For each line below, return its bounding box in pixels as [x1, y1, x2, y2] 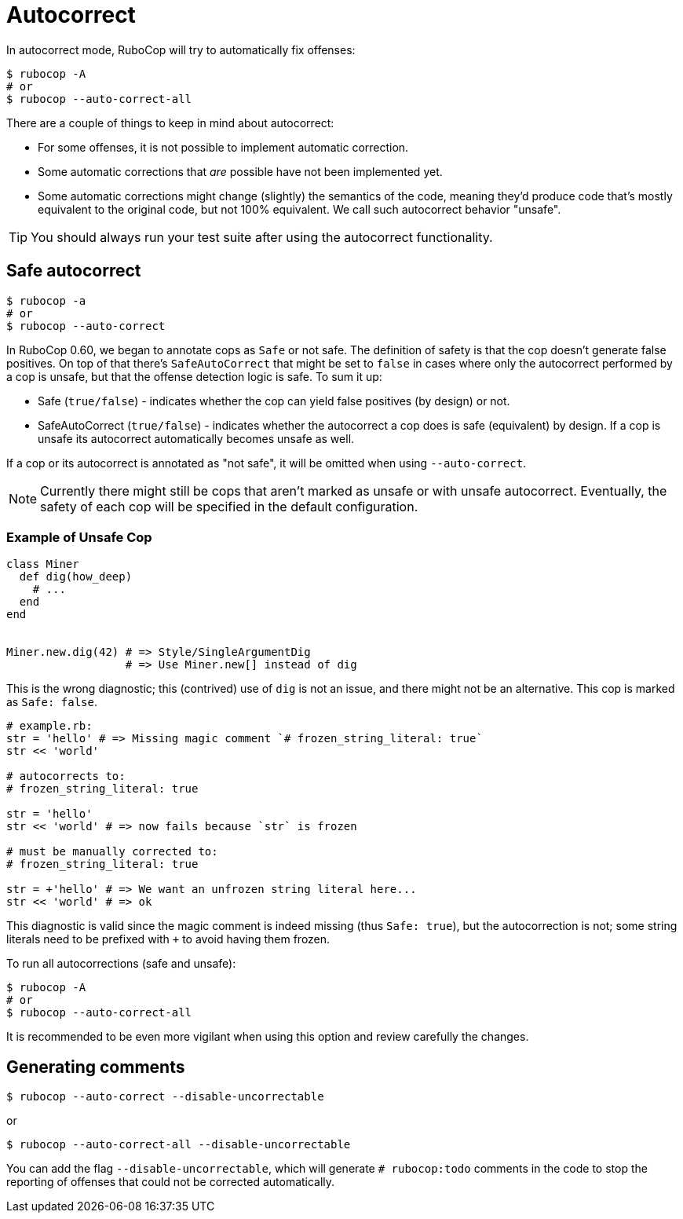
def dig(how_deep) [19, 570, 133, 584]
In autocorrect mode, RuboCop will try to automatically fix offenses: [6, 42, 356, 57]
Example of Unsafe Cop [6, 529, 152, 545]
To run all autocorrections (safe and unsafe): [6, 957, 236, 971]
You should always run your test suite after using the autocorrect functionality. [31, 229, 493, 245]
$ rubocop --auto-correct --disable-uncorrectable [6, 1090, 324, 1104]
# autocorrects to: [6, 770, 126, 783]
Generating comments [6, 1056, 185, 1077]
